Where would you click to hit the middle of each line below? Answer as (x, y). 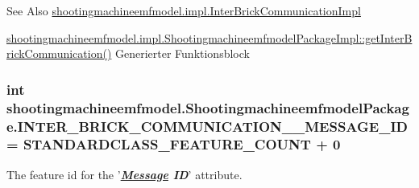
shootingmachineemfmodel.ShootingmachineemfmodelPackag (208, 107)
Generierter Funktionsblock (182, 53)
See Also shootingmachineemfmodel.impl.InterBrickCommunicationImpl (184, 10)
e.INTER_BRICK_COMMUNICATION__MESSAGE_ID (207, 126)
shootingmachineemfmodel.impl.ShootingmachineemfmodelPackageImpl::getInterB (209, 37)
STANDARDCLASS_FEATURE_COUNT (167, 144)
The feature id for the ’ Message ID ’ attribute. (124, 174)
